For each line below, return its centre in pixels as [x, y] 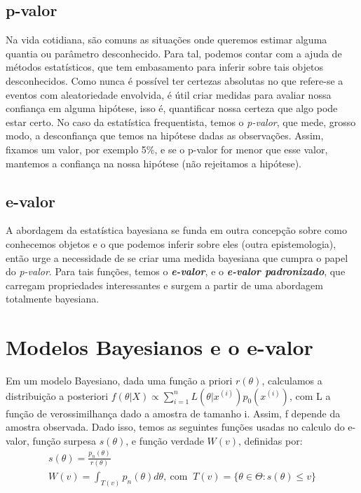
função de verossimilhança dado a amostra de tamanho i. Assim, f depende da [173, 413]
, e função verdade [165, 440]
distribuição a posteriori [57, 395]
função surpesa [64, 440]
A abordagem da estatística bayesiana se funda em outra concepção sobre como [176, 230]
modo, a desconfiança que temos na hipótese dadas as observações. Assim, [165, 136]
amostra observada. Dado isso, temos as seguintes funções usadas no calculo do [175, 427]
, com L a [310, 395]
